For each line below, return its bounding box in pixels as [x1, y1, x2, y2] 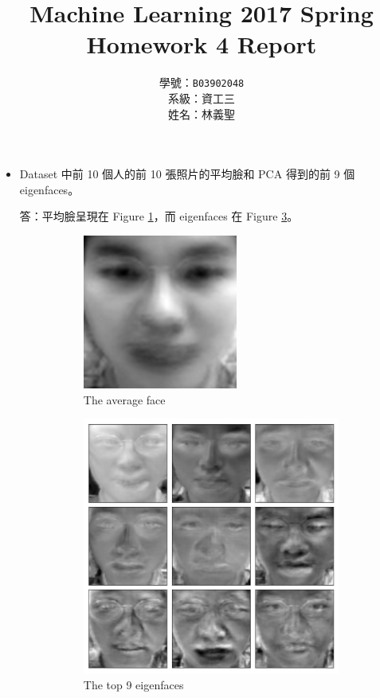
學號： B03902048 [159, 74, 245, 91]
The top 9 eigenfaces [83, 676, 184, 692]
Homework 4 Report [86, 28, 317, 60]
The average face [83, 391, 166, 407]
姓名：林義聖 [168, 105, 235, 122]
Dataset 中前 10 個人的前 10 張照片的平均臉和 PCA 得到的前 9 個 [19, 166, 355, 182]
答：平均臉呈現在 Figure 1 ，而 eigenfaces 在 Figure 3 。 [19, 208, 299, 224]
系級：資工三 [168, 89, 235, 106]
